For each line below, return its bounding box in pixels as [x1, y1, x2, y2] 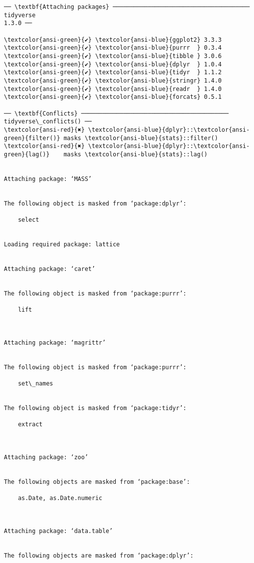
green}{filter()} [4, 134, 60, 142]
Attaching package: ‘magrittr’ [4, 339, 106, 346]
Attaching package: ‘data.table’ [4, 528, 113, 534]
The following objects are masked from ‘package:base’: [4, 478, 190, 486]
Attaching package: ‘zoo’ [4, 454, 88, 461]
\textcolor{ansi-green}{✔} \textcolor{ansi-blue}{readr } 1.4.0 [4, 85, 222, 92]
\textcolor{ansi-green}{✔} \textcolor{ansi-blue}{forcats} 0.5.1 [4, 93, 222, 101]
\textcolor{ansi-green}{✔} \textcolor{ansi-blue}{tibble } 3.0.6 [4, 52, 222, 59]
